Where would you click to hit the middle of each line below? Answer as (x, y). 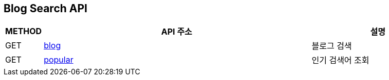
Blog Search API (45, 8)
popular (59, 60)
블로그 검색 (332, 46)
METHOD (24, 31)
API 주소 (177, 32)
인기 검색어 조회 (340, 60)
